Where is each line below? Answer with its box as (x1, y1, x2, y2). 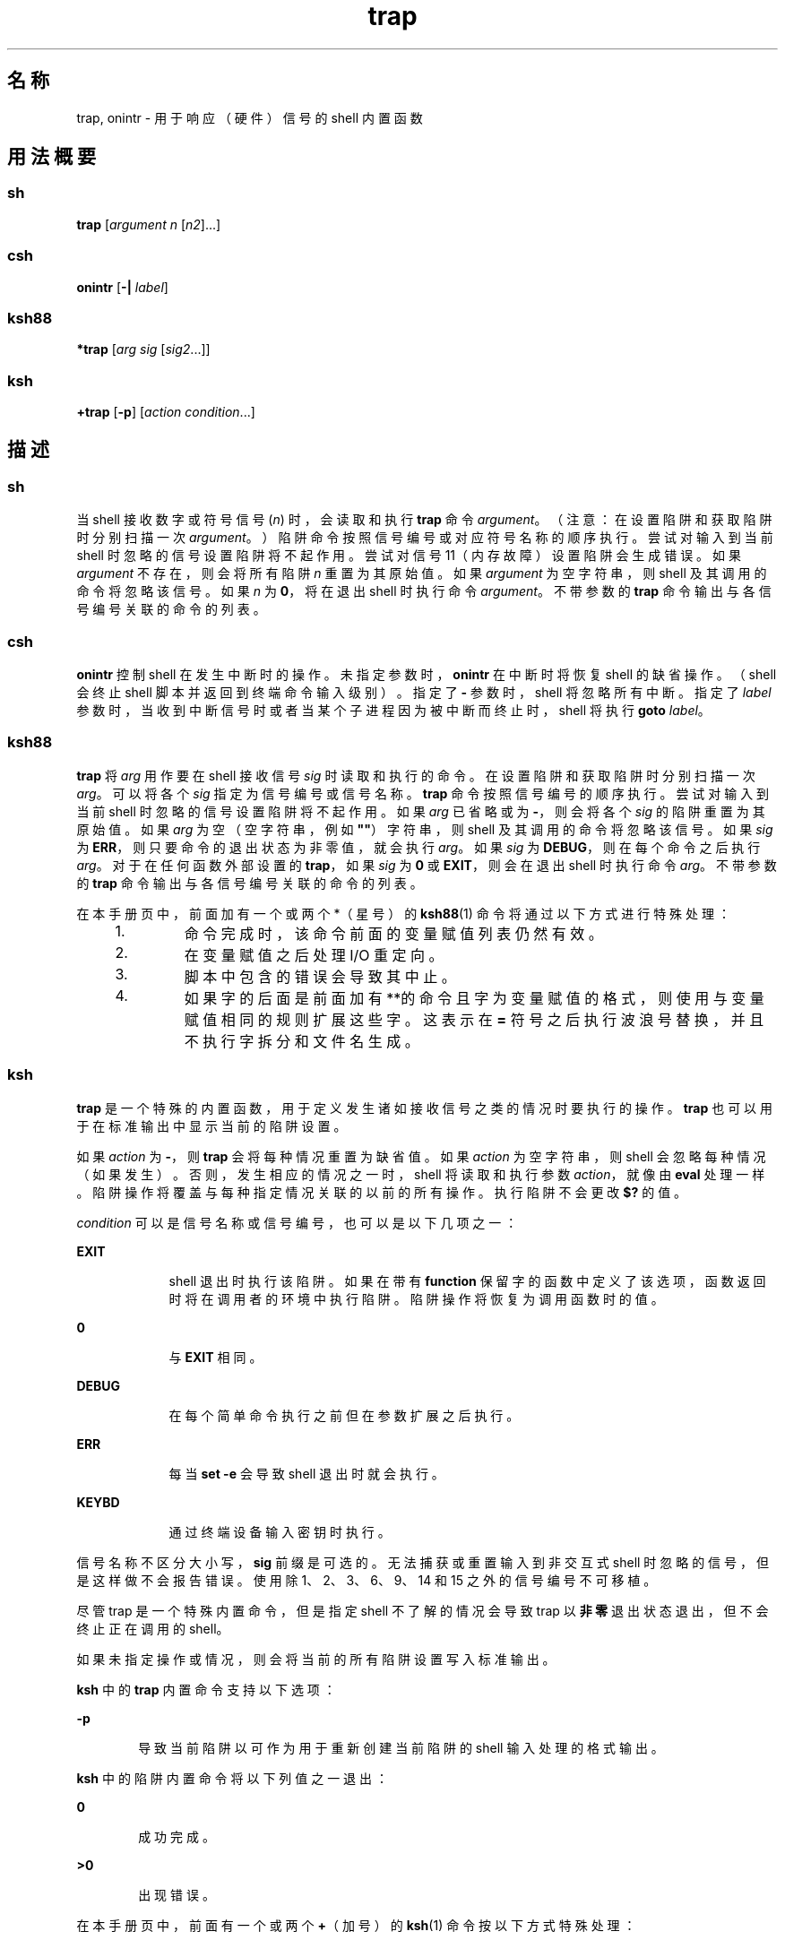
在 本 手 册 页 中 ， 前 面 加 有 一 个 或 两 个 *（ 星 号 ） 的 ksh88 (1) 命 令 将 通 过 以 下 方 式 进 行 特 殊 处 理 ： (76, 905, 730, 921)
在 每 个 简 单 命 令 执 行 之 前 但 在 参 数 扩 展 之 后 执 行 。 (168, 1407, 520, 1423)
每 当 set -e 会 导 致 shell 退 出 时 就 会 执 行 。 (168, 1465, 444, 1481)
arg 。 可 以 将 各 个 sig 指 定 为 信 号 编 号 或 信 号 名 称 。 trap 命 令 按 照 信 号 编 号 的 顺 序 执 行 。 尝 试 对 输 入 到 (76, 785, 770, 801)
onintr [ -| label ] (76, 279, 168, 295)
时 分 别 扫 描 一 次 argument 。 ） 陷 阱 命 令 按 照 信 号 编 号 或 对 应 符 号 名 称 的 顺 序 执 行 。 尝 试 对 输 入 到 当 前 (76, 530, 773, 546)
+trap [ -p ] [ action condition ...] (76, 404, 255, 420)
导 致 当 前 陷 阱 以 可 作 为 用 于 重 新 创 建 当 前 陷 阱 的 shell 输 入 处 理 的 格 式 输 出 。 (138, 1739, 664, 1755)
